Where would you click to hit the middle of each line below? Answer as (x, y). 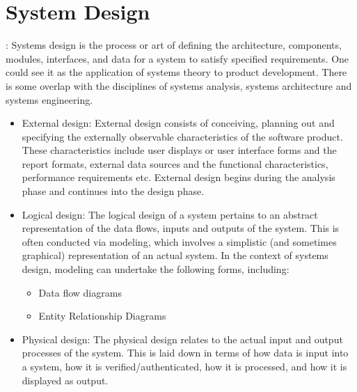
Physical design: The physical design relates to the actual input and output (182, 339)
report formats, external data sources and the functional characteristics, (175, 163)
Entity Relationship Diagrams (102, 316)
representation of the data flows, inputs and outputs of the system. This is (181, 228)
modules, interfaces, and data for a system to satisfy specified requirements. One (177, 58)
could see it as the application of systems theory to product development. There (176, 72)
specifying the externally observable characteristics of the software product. (182, 136)
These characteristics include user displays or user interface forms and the (179, 150)
